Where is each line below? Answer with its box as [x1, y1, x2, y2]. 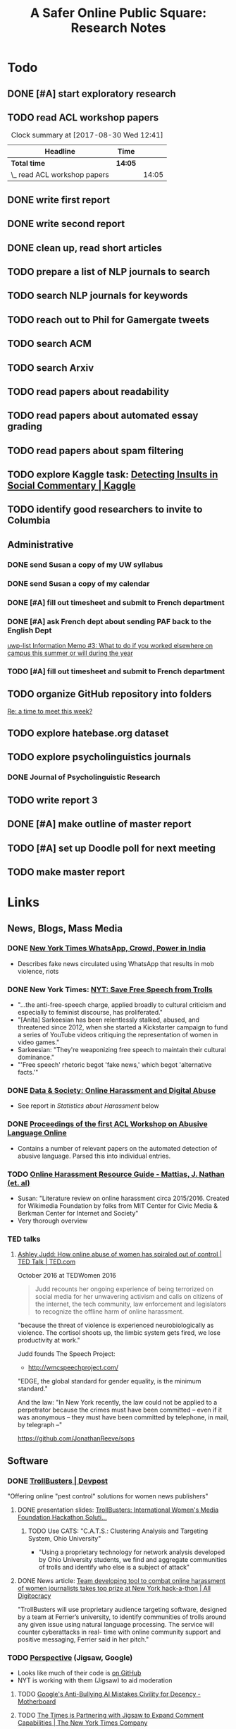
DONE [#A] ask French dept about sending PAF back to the [7, 616, 211, 626]
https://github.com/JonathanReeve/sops [17, 1434, 135, 1443]
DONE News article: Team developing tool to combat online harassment [17, 1576, 225, 1584]
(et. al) [7, 1178, 30, 1187]
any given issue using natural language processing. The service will [17, 1620, 214, 1628]
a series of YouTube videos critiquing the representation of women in [17, 1031, 218, 1039]
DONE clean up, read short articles [7, 242, 163, 254]
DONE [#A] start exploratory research [7, 87, 176, 99]
